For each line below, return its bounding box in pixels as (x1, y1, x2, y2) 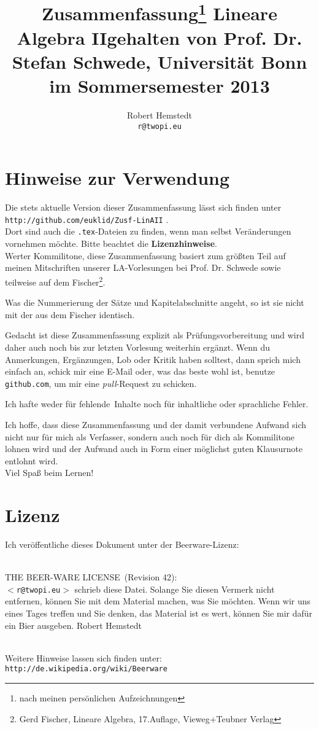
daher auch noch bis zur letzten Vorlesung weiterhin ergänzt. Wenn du (5, 340, 271, 353)
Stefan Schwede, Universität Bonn (12, 49, 307, 74)
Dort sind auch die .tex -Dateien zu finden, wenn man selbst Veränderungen (5, 225, 291, 238)
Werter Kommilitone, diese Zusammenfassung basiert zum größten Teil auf (5, 249, 286, 262)
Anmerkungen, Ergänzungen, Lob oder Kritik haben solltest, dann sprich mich (5, 353, 301, 365)
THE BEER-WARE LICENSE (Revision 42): (5, 571, 177, 583)
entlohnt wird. (5, 454, 58, 467)
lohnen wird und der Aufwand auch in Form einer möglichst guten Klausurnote (5, 442, 303, 455)
